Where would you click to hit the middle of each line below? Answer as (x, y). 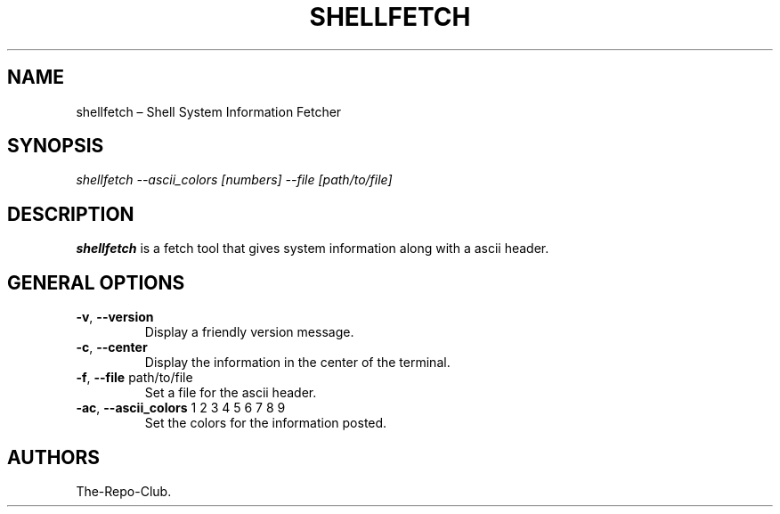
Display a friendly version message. (249, 332)
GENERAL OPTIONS (96, 282)
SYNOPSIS (56, 146)
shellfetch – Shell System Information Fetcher (209, 111)
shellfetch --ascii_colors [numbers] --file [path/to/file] (234, 180)
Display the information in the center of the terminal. (297, 363)
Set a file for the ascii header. (231, 393)
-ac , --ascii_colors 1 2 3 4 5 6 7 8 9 (181, 408)
